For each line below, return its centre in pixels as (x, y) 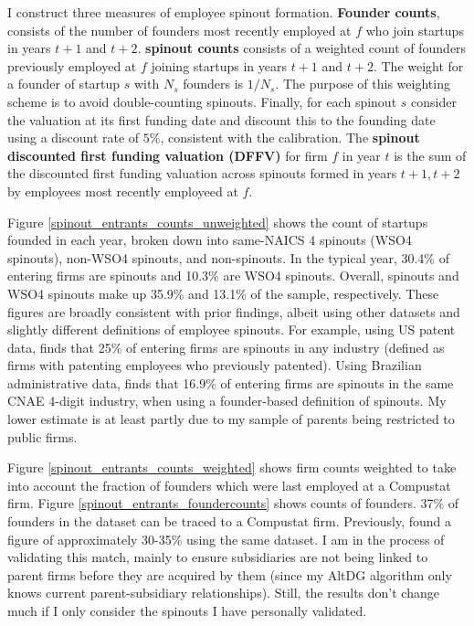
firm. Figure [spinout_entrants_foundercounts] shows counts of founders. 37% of (233, 503)
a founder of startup (64, 84)
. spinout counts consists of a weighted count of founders (302, 48)
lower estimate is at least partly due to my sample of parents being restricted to (231, 419)
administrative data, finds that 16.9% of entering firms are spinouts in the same (231, 382)
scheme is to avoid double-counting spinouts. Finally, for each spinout (202, 101)
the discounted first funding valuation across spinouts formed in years (202, 173)
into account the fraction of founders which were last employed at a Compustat (229, 485)
